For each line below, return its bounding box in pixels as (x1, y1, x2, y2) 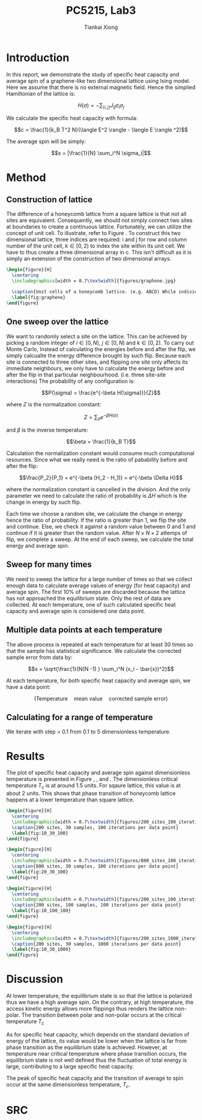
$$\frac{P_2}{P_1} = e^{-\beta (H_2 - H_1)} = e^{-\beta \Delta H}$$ (19, 474, 183, 481)
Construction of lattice (6, 195, 93, 205)
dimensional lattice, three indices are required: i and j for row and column (6, 236, 188, 243)
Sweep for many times (6, 560, 92, 570)
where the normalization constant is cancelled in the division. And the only (6, 486, 191, 493)
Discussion (6, 972, 63, 986)
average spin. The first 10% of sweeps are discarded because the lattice (6, 588, 186, 595)
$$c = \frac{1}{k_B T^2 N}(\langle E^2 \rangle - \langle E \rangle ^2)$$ (14, 126, 188, 133)
